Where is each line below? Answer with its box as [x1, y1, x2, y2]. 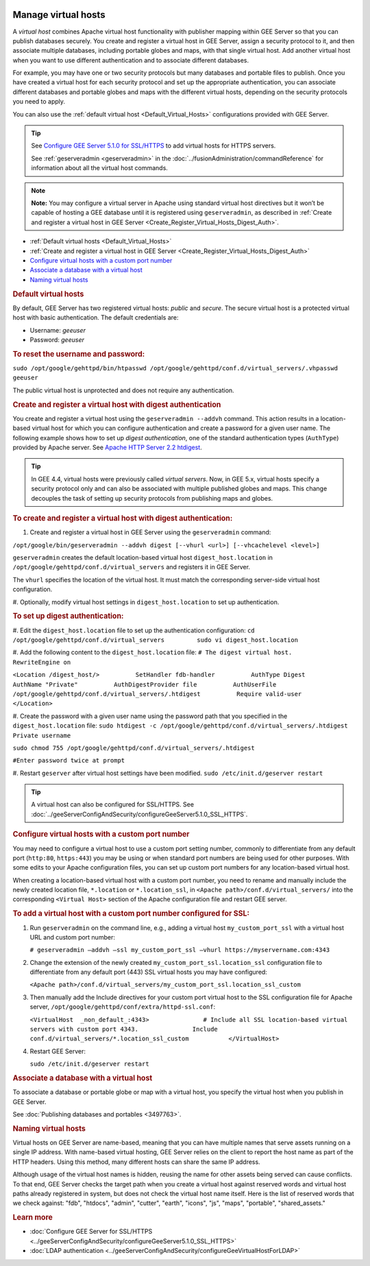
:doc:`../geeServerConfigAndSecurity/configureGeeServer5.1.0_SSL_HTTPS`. [31, 810, 248, 818]
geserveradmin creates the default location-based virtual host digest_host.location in [12, 553, 273, 562]
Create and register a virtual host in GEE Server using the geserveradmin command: [29, 528, 271, 536]
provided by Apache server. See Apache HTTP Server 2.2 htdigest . [12, 443, 202, 451]
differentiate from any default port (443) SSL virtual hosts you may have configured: [29, 968, 267, 977]
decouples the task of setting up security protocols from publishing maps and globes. [31, 494, 273, 502]
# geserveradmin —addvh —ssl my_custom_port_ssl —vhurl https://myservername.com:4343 [29, 946, 330, 954]
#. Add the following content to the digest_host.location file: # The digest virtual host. [12, 648, 293, 656]
